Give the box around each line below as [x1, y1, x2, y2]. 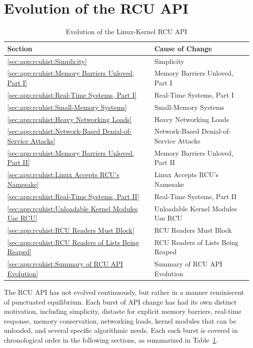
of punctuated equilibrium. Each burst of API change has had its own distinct [4, 296, 237, 307]
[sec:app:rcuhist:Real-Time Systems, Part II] [7, 191, 140, 201]
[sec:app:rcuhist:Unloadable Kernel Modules [7, 203, 138, 213]
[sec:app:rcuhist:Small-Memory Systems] [7, 102, 127, 112]
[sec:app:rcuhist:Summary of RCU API [7, 259, 123, 269]
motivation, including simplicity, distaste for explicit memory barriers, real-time [4, 306, 241, 316]
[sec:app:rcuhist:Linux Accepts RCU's [7, 169, 120, 180]
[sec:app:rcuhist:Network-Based [7, 126, 100, 136]
